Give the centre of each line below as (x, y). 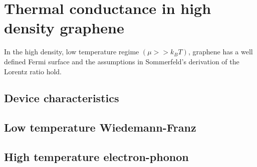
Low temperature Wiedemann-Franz (100, 127)
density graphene (64, 28)
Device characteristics (62, 98)
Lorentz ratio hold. (33, 71)
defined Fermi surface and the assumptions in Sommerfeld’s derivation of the (122, 61)
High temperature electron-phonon (96, 157)
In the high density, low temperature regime (72, 52)
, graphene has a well (220, 52)
